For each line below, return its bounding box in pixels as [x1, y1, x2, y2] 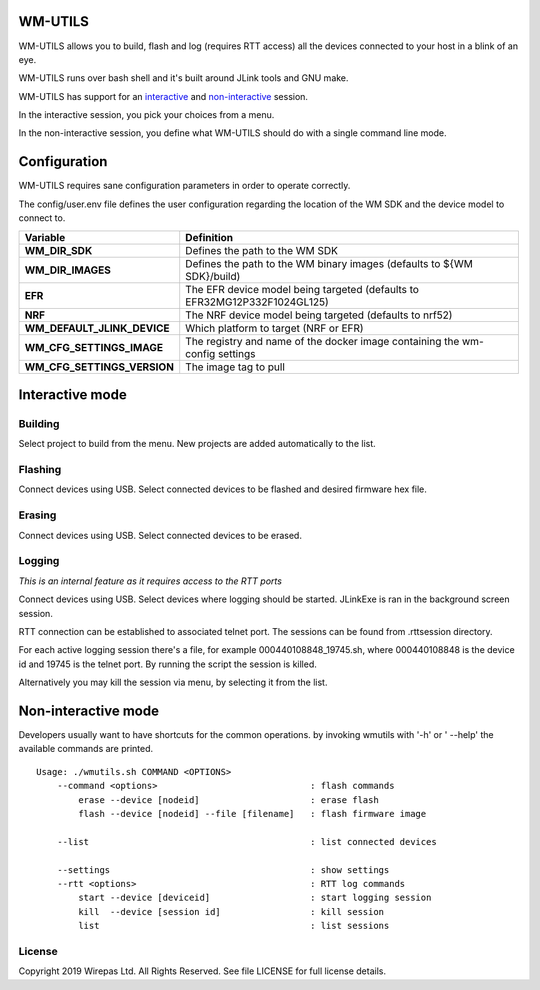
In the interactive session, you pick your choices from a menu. [18, 109, 275, 121]
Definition [185, 230, 234, 244]
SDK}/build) [185, 269, 241, 283]
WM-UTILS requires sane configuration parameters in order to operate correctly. [18, 180, 351, 192]
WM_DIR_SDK [24, 243, 93, 257]
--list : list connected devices [56, 836, 437, 847]
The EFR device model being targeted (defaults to [185, 282, 420, 296]
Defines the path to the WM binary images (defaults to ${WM [185, 256, 474, 270]
